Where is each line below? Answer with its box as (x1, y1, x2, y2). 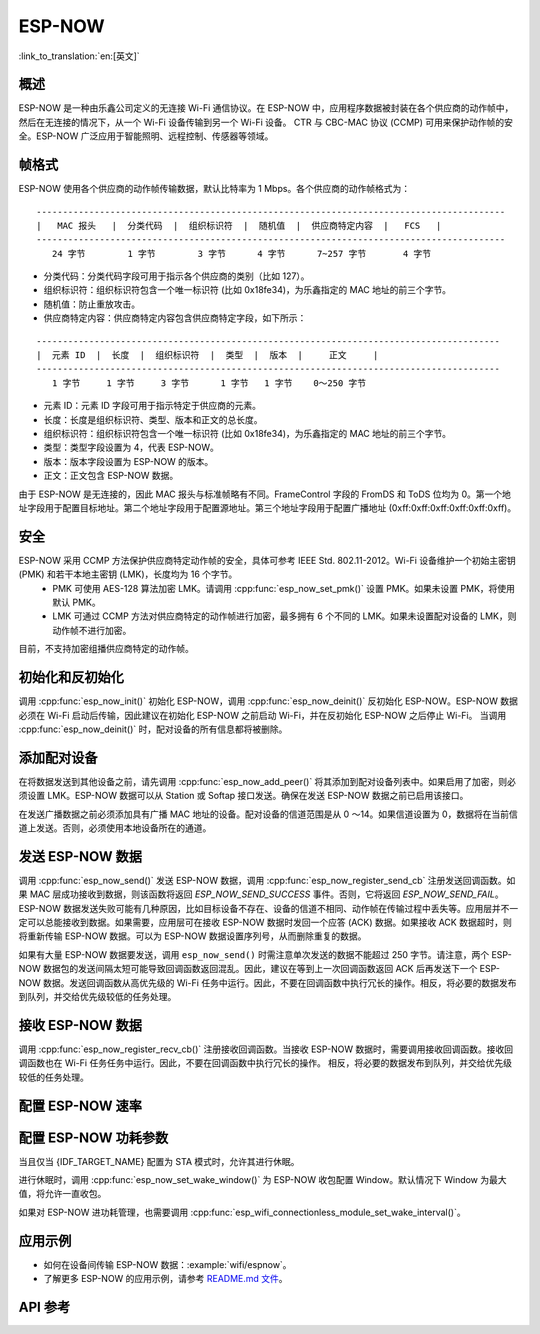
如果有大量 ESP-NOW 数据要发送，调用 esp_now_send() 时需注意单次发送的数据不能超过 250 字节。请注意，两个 (18, 948, 490, 960)
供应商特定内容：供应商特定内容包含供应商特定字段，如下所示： (43, 312, 307, 324)
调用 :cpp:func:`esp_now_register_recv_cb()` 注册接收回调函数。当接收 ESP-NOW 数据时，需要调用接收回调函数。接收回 (18, 1043, 514, 1055)
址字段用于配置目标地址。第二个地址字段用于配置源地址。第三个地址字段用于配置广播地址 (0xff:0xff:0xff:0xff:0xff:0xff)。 (18, 501, 517, 514)
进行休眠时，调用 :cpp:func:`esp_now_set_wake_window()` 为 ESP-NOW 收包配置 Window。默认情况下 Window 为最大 (18, 1174, 507, 1185)
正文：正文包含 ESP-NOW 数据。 (43, 470, 179, 482)
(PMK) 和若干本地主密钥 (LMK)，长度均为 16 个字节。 (18, 568, 238, 580)
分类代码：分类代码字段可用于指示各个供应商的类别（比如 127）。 (43, 270, 310, 282)
